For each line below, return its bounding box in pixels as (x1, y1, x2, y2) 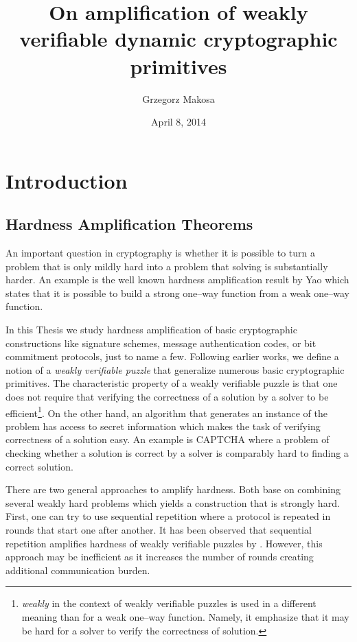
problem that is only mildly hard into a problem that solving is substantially (5, 259, 328, 273)
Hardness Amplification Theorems (5, 213, 253, 235)
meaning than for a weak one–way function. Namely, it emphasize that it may (21, 609, 349, 623)
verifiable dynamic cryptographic (19, 25, 338, 53)
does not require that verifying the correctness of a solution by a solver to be (5, 390, 329, 404)
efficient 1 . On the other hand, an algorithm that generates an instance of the (5, 403, 327, 420)
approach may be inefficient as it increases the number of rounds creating (5, 549, 314, 564)
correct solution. (5, 459, 73, 473)
